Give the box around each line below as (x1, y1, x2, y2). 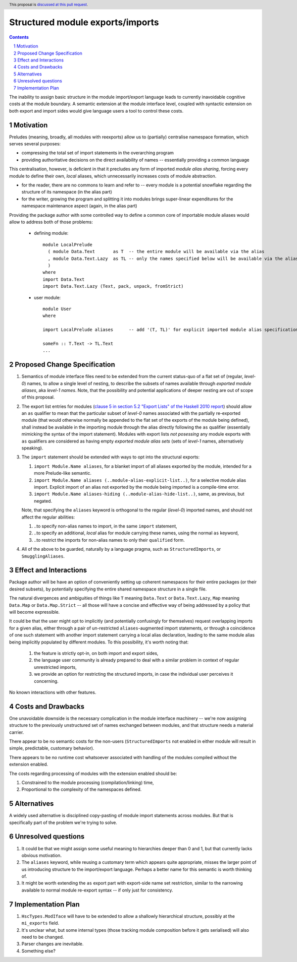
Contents (9, 34, 29, 40)
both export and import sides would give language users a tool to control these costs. (9, 108, 184, 114)
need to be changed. (21, 934, 64, 940)
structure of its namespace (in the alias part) (21, 189, 112, 195)
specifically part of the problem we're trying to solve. (9, 819, 117, 826)
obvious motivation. (21, 852, 62, 858)
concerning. (34, 678, 59, 684)
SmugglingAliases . (21, 553, 65, 559)
